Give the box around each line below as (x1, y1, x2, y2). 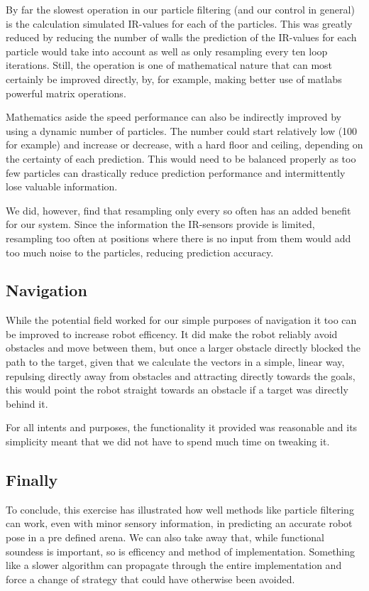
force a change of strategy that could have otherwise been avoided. (6, 571, 295, 586)
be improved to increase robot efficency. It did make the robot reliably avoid (6, 326, 338, 341)
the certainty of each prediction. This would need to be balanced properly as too (6, 151, 356, 166)
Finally (6, 469, 58, 491)
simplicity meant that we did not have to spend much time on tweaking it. (6, 434, 330, 449)
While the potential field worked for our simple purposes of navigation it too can (6, 313, 357, 327)
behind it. (6, 396, 48, 411)
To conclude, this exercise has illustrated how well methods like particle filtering (6, 501, 354, 516)
